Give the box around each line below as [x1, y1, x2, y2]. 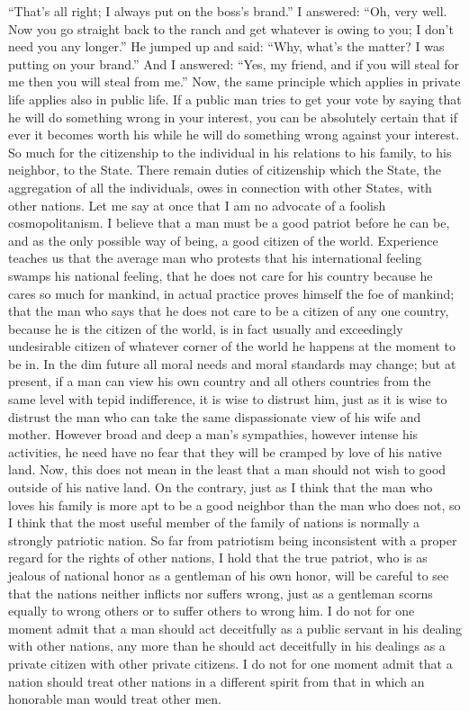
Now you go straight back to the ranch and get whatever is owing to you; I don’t [8, 19, 454, 38]
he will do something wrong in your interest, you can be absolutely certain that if [8, 107, 457, 126]
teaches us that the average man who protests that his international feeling [8, 248, 422, 267]
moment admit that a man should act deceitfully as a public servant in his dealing [8, 618, 462, 637]
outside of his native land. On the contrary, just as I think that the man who [8, 478, 433, 497]
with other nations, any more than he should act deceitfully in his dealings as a [8, 636, 446, 655]
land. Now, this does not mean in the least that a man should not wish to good [8, 460, 446, 479]
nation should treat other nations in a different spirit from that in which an [8, 671, 425, 690]
